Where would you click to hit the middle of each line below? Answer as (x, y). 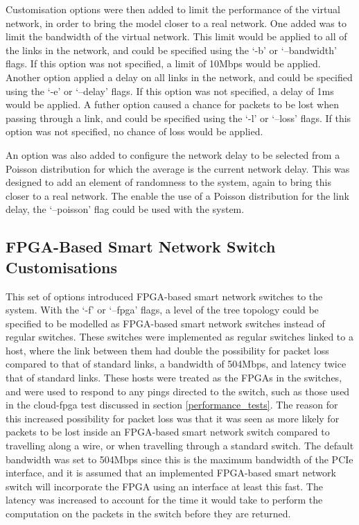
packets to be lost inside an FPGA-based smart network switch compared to (168, 432)
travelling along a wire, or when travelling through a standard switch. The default (180, 446)
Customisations (62, 267)
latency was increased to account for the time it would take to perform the (164, 500)
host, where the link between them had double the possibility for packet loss (167, 350)
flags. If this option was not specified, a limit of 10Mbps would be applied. (163, 63)
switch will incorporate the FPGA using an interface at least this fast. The (164, 486)
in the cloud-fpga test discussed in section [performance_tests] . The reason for (172, 405)
